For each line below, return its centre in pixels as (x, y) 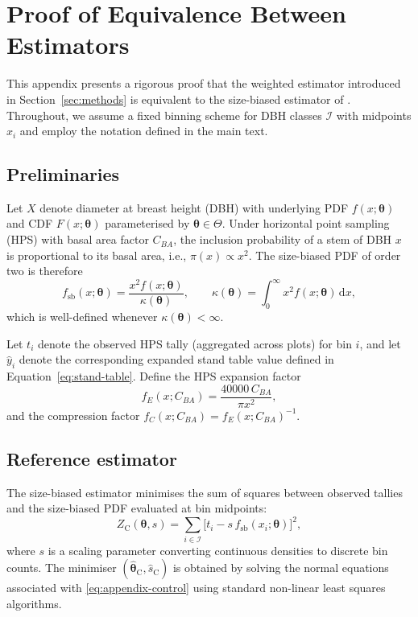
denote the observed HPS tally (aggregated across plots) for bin (195, 343)
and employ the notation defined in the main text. (144, 131)
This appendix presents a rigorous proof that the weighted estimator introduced (204, 83)
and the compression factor (73, 415)
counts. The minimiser (62, 568)
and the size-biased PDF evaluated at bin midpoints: (137, 508)
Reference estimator (92, 458)
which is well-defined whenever (82, 317)
